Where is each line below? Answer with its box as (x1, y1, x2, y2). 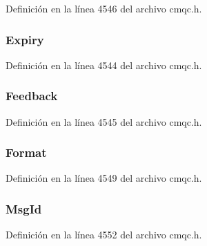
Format (6, 144, 47, 161)
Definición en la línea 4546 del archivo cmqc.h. (6, 1, 202, 15)
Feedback (6, 87, 58, 104)
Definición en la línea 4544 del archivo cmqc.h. (6, 57, 202, 72)
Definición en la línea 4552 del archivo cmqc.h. (6, 227, 202, 242)
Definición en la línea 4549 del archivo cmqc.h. (6, 171, 202, 185)
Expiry (6, 30, 44, 48)
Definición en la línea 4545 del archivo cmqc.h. (6, 114, 202, 129)
